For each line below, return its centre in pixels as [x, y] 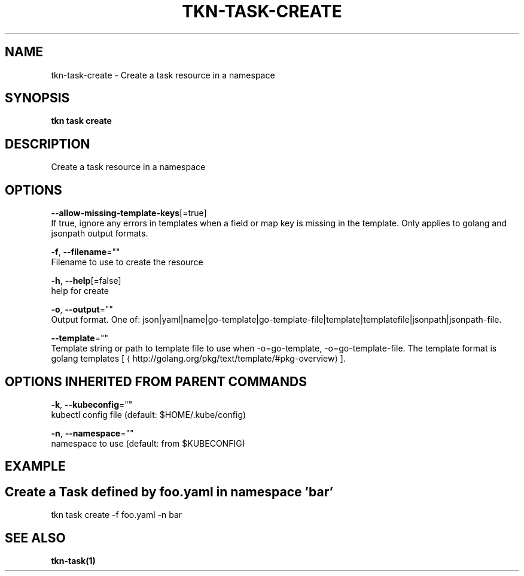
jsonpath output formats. [100, 234]
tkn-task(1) [73, 561]
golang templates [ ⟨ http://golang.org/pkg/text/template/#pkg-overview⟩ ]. [198, 359]
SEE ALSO [35, 538]
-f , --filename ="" [86, 252]
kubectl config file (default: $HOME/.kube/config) [149, 414]
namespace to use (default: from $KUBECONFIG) [148, 443]
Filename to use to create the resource [127, 262]
